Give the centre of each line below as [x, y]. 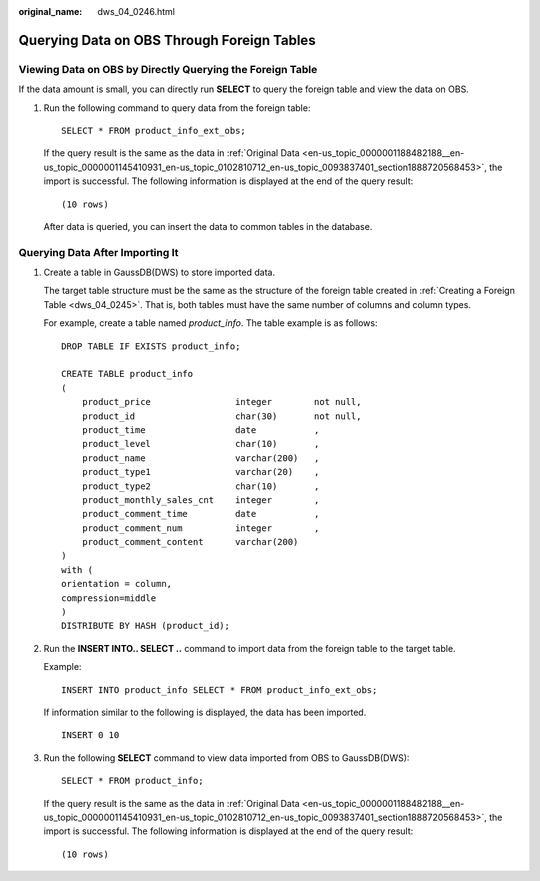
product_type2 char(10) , [200, 486]
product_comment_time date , [200, 514]
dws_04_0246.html [136, 11]
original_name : [50, 11]
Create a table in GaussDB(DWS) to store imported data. [159, 272]
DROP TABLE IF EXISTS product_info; [151, 346]
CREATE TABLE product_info [127, 374]
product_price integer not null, [221, 402]
